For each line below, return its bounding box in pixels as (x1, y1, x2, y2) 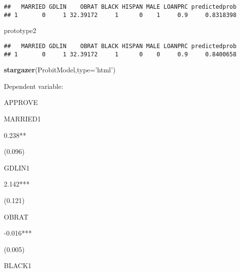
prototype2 (4, 25, 36, 35)
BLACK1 (4, 260, 32, 271)
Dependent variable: (4, 81, 64, 91)
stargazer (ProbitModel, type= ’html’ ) (4, 65, 116, 75)
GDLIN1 (4, 162, 30, 172)
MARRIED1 (4, 114, 41, 123)
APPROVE (4, 97, 38, 107)
